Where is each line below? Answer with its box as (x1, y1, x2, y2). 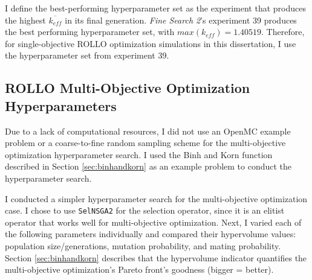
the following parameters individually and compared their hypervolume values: (5, 227, 296, 240)
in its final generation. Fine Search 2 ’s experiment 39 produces (65, 13, 297, 26)
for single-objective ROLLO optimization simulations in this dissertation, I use (5, 37, 296, 49)
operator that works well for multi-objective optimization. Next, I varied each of (5, 215, 302, 228)
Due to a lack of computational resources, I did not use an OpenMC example (5, 124, 291, 137)
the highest (5, 13, 46, 26)
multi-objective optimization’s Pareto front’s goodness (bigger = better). (5, 263, 274, 276)
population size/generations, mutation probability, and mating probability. (5, 239, 281, 252)
